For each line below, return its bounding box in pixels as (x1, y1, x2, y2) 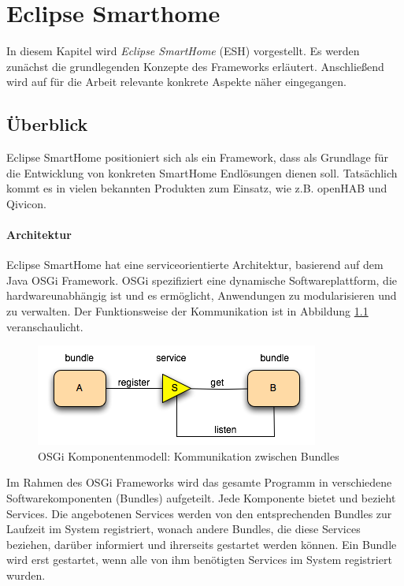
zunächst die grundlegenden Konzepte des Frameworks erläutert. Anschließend (6, 58, 384, 74)
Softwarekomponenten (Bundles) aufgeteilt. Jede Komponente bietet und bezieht (6, 490, 396, 506)
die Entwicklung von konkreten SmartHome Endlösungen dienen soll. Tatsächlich (6, 164, 398, 181)
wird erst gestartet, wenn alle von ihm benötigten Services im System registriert (6, 551, 392, 568)
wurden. (6, 567, 46, 583)
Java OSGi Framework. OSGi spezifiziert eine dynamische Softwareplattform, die (6, 271, 398, 288)
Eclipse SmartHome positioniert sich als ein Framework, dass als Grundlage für (6, 149, 389, 166)
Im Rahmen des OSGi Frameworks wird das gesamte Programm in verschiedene (6, 474, 392, 491)
